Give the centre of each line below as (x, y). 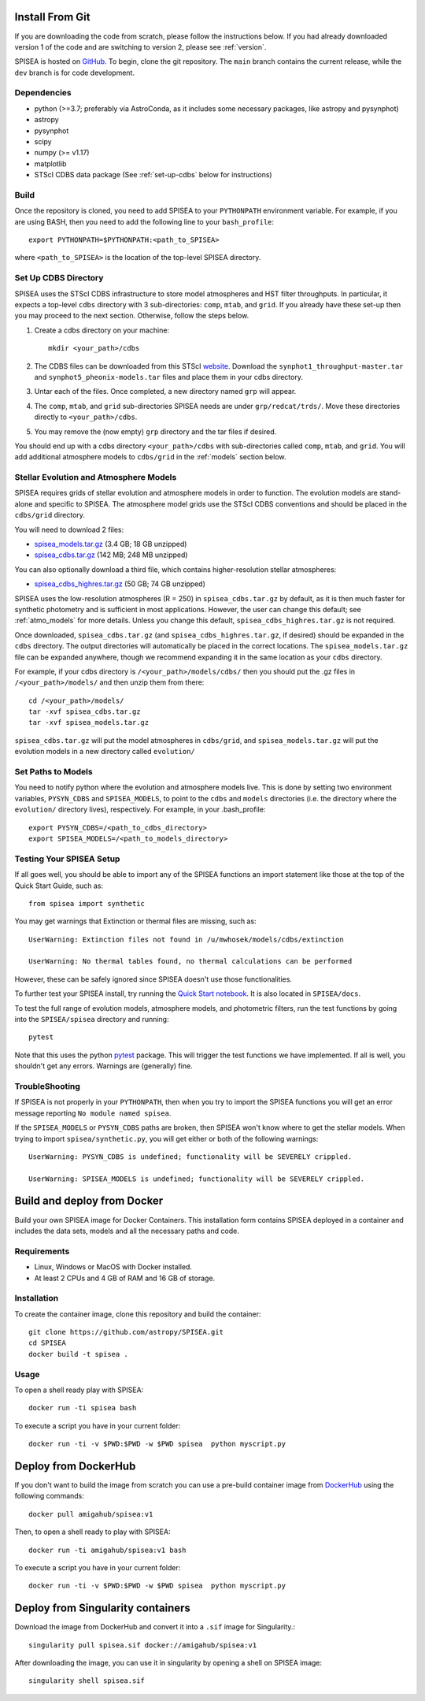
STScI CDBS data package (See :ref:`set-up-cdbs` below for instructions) (153, 175)
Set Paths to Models (54, 772)
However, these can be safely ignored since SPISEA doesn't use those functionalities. (153, 979)
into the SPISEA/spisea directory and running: (92, 1019)
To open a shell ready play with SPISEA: (79, 1390)
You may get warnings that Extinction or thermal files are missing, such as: (135, 921)
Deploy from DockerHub (75, 1466)
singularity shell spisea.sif (87, 1681)
